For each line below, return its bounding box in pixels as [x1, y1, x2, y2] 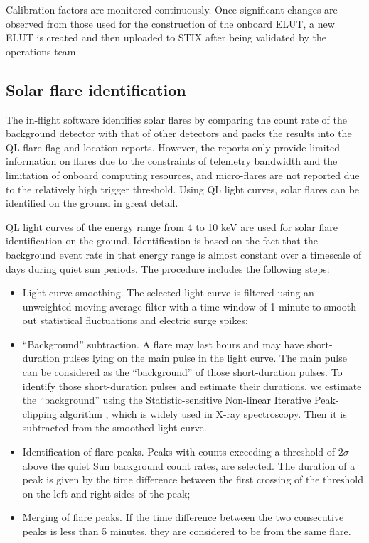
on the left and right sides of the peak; [22, 485, 191, 500]
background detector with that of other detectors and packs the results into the [6, 126, 352, 141]
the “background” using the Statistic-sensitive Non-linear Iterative [22, 392, 311, 407]
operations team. [6, 43, 79, 58]
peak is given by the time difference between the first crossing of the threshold [22, 472, 364, 487]
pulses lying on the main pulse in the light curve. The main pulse [63, 350, 347, 365]
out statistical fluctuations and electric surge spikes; [22, 313, 248, 328]
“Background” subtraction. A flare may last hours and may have [22, 336, 304, 351]
